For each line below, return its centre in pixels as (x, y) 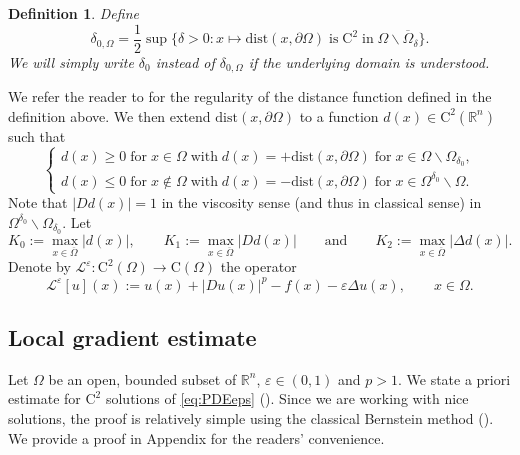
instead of (185, 61)
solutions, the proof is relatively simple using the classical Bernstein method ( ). (251, 417)
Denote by (39, 266)
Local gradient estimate (132, 336)
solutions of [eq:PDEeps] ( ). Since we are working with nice (287, 398)
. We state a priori (454, 378)
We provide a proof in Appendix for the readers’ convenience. (196, 437)
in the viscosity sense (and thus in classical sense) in (321, 202)
